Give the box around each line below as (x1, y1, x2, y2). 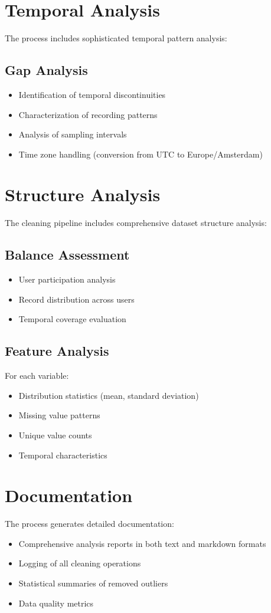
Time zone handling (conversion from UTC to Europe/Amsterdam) (18, 147, 263, 160)
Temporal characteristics (18, 448, 107, 461)
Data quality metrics (18, 596, 94, 609)
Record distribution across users (18, 293, 135, 305)
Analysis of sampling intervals (18, 128, 127, 140)
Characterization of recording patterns (18, 108, 158, 120)
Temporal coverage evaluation (18, 313, 126, 325)
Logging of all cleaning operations (18, 557, 141, 569)
